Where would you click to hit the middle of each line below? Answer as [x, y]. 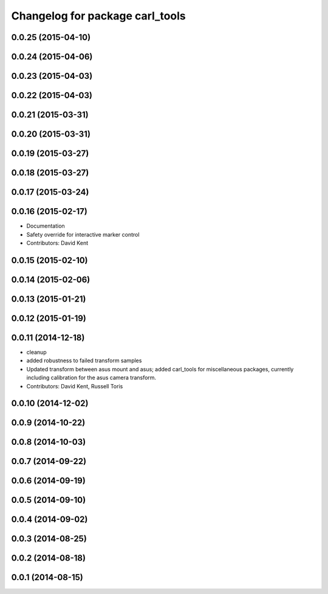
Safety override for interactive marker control [83, 234]
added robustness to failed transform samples [84, 360]
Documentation [46, 226]
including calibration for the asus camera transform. [91, 378]
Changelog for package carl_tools [99, 16]
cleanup [36, 352]
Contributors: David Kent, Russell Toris [75, 386]
